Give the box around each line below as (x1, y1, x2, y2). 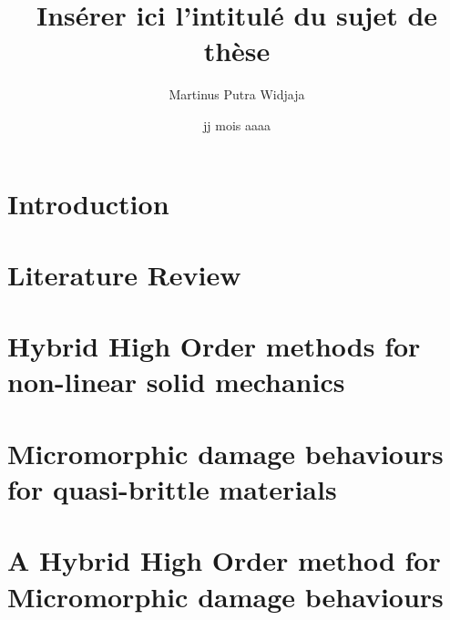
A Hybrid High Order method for (7, 542, 441, 579)
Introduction (7, 184, 169, 222)
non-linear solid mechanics (7, 363, 345, 400)
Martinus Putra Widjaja (169, 85, 305, 104)
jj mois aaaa (203, 115, 271, 134)
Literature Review (7, 255, 241, 293)
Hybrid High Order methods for (7, 327, 421, 365)
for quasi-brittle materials (7, 470, 337, 507)
